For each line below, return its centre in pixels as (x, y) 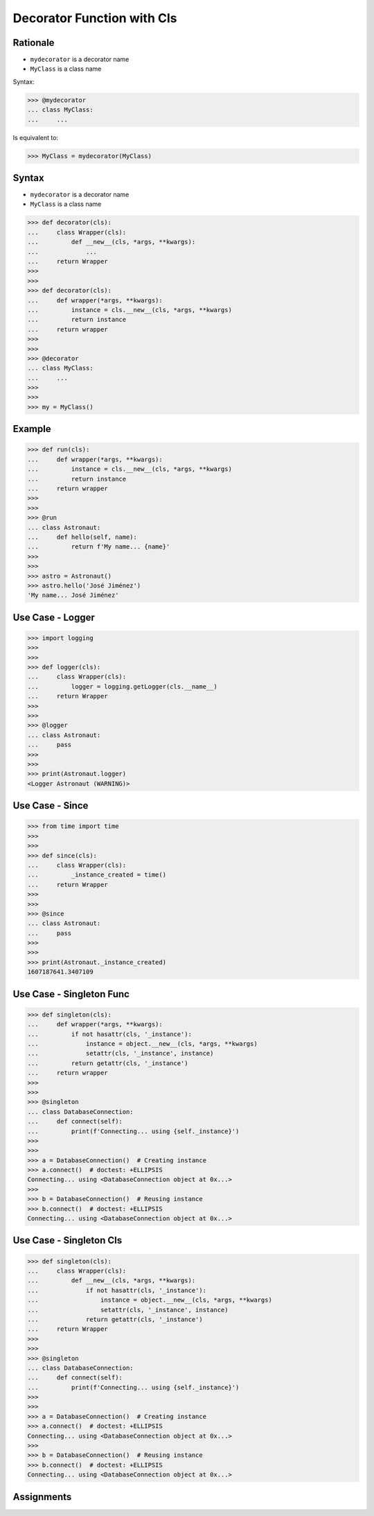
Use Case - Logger (54, 617)
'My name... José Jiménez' (73, 595)
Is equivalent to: (36, 137)
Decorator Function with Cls (95, 18)
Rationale (34, 43)
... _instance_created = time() (97, 875)
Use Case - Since (51, 806)
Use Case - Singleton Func (71, 994)
